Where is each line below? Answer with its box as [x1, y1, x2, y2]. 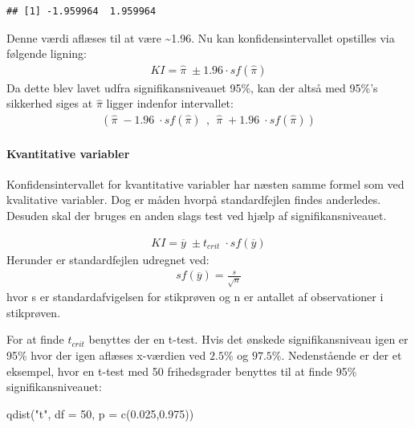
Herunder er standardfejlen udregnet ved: [6, 251, 210, 267]
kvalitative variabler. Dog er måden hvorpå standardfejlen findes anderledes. [6, 191, 381, 208]
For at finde [6, 331, 64, 348]
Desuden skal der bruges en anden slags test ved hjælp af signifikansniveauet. [6, 207, 387, 224]
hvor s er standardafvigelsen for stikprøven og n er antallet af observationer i [6, 288, 384, 305]
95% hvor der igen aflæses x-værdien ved [6, 347, 206, 363]
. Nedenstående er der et [281, 347, 402, 363]
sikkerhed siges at [6, 95, 93, 112]
